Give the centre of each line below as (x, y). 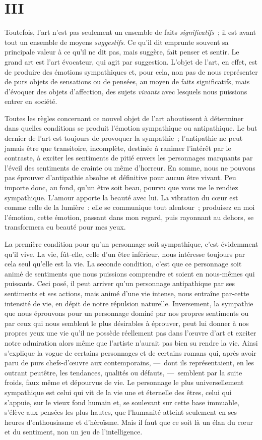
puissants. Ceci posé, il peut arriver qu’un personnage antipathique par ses (120, 283)
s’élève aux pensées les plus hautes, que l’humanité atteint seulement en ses (121, 412)
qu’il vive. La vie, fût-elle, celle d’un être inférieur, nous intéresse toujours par (125, 254)
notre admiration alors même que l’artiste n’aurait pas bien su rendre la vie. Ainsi (131, 342)
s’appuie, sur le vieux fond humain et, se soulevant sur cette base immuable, (122, 402)
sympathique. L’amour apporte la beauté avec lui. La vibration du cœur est (121, 197)
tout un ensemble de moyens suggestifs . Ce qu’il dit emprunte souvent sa (117, 42)
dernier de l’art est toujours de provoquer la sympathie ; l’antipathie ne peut (124, 138)
